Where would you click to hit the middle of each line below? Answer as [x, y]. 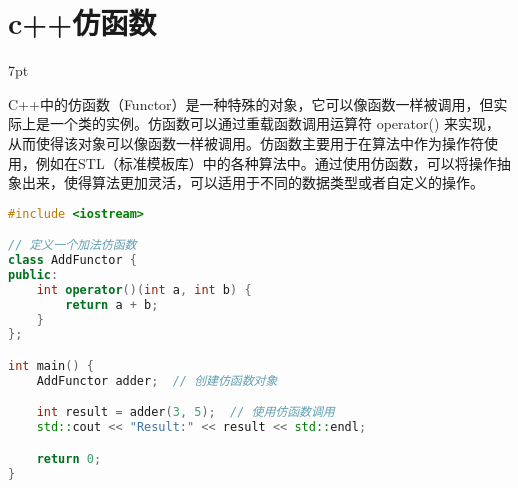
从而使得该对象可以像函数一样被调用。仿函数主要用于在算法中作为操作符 [246, 142]
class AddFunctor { [72, 260]
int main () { [51, 366]
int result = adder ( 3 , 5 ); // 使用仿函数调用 [185, 412]
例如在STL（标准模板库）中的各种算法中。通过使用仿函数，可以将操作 [266, 162]
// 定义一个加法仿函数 [72, 245]
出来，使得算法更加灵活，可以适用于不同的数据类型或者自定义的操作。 [252, 182]
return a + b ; [112, 304]
